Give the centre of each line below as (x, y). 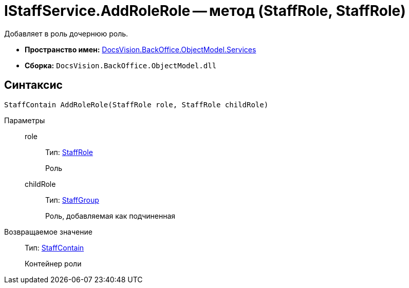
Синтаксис (33, 85)
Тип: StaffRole (69, 152)
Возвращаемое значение (48, 232)
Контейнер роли (53, 263)
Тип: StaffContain (54, 247)
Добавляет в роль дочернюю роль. (66, 33)
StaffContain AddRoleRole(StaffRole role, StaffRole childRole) (136, 104)
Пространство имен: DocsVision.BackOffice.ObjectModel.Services (141, 49)
